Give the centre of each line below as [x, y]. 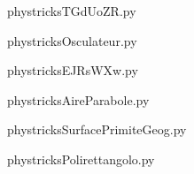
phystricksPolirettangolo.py [81, 159]
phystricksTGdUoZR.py [72, 11]
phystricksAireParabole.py [78, 99]
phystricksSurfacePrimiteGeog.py [97, 129]
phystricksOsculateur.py [72, 40]
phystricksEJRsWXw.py [73, 70]
